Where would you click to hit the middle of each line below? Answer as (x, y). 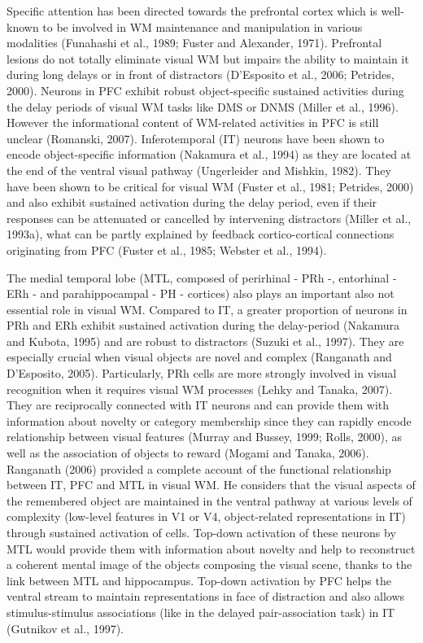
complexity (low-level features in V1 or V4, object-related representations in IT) (206, 516)
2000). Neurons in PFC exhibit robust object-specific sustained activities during (205, 90)
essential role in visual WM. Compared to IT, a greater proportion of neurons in (207, 309)
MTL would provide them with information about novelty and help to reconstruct (211, 548)
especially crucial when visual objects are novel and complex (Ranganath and (199, 357)
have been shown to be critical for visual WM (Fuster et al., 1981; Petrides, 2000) (210, 186)
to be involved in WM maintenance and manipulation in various (203, 26)
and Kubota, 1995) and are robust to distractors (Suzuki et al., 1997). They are (205, 341)
